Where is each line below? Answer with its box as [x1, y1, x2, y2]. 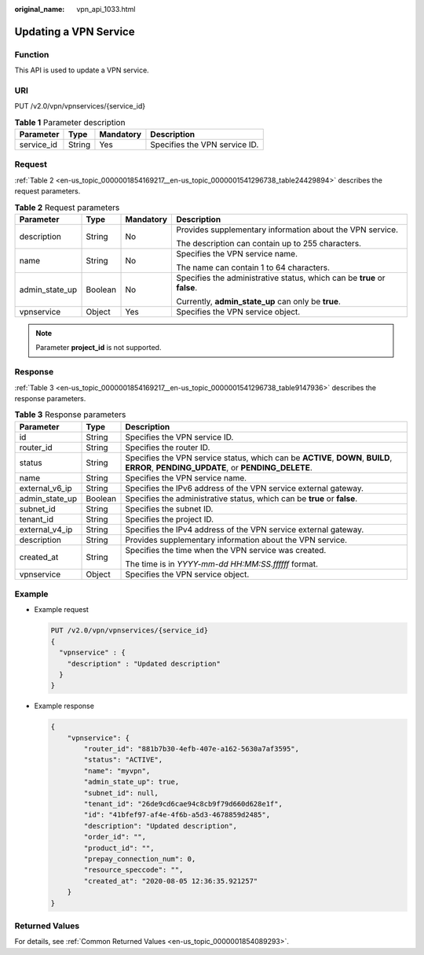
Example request [34, 605, 90, 614]
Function [14, 49, 49, 60]
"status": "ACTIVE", [83, 755, 163, 765]
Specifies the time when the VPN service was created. [125, 544, 327, 555]
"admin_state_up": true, [83, 777, 180, 787]
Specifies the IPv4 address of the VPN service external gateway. [125, 524, 364, 535]
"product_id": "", [83, 843, 155, 853]
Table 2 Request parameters [14, 201, 120, 212]
